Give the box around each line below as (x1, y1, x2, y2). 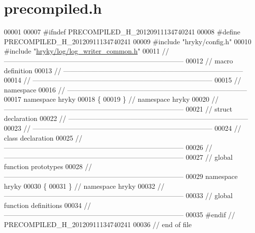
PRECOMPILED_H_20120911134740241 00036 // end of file (4, 219, 192, 229)
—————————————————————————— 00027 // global (4, 151, 233, 162)
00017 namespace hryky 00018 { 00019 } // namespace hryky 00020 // (4, 94, 219, 104)
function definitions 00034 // (4, 200, 91, 210)
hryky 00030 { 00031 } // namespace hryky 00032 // (4, 180, 165, 191)
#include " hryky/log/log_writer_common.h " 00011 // (4, 46, 169, 56)
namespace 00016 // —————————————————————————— (4, 84, 247, 94)
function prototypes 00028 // (4, 161, 92, 172)
